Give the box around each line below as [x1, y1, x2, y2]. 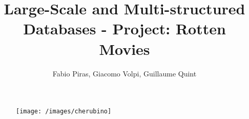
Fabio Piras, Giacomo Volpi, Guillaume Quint [52, 68, 197, 78]
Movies [99, 38, 150, 59]
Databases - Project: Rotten [23, 18, 226, 39]
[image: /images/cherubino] [16, 108, 112, 115]
